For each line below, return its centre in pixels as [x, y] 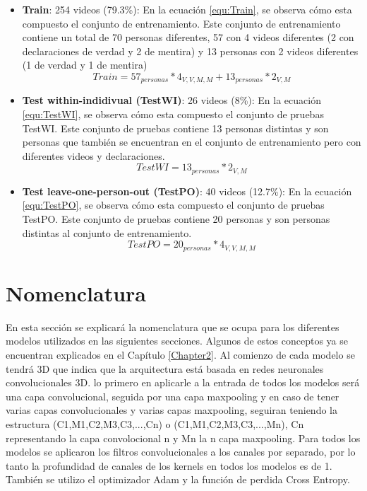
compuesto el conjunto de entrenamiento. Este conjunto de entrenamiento [181, 23]
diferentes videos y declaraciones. [94, 155]
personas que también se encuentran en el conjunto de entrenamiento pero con [192, 142]
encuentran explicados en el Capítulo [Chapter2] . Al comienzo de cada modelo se [180, 354]
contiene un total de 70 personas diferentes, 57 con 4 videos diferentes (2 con [188, 37]
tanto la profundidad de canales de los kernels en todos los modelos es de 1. [169, 465]
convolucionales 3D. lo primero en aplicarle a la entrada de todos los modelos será [183, 382]
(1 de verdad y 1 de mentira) [85, 65]
